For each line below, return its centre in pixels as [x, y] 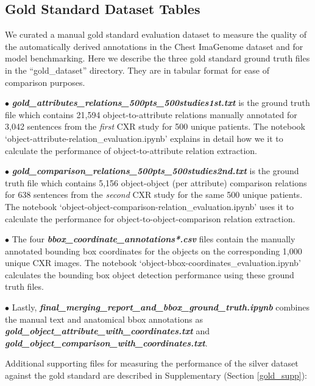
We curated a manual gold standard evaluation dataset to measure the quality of [156, 34]
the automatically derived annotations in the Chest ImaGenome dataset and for [154, 46]
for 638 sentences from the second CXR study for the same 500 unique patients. [154, 195]
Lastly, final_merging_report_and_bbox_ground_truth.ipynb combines [161, 307]
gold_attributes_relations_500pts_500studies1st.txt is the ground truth [161, 103]
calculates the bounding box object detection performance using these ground [150, 274]
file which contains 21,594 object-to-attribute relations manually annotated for [151, 114]
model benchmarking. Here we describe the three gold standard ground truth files [157, 58]
